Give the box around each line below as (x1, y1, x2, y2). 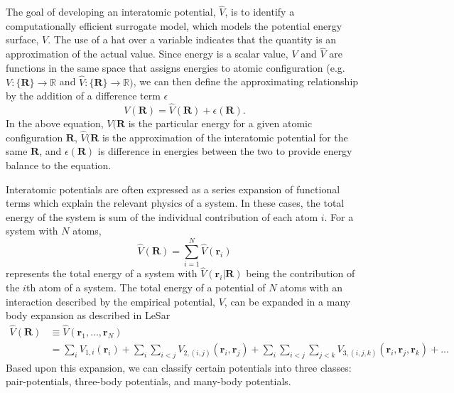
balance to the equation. (6, 158, 112, 173)
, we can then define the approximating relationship (133, 74, 359, 89)
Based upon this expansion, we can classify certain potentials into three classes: (6, 360, 352, 375)
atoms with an (280, 279, 343, 294)
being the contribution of (246, 266, 355, 281)
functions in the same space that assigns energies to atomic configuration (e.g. (6, 60, 345, 75)
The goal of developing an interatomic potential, (6, 4, 216, 19)
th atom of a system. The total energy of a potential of (26, 279, 266, 294)
